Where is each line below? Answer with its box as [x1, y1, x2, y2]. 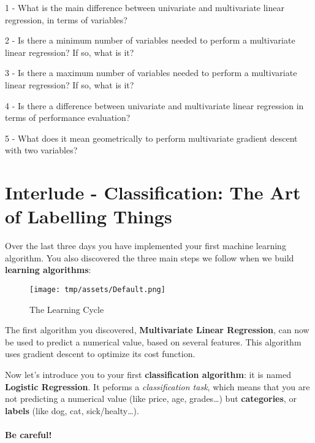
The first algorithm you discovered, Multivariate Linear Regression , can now [5, 323, 309, 336]
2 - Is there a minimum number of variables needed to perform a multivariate [5, 34, 295, 47]
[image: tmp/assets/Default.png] [29, 285, 165, 295]
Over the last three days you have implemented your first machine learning [5, 239, 286, 252]
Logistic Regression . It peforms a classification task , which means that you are [5, 380, 310, 393]
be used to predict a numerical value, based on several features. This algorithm [5, 335, 302, 348]
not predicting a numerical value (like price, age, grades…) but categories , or [5, 392, 297, 405]
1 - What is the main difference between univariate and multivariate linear [5, 1, 284, 13]
